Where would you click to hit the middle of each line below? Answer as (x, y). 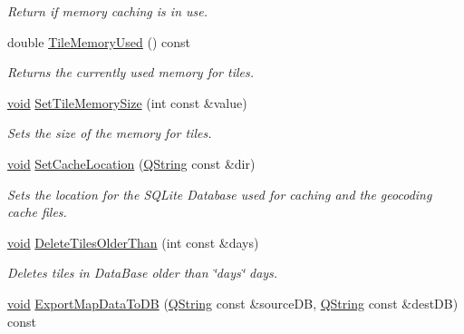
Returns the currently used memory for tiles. (131, 72)
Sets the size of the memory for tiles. (110, 133)
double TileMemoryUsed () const (99, 41)
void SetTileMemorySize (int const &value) (127, 102)
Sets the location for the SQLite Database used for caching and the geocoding (220, 194)
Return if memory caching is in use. (108, 11)
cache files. (37, 212)
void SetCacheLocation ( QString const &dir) (131, 163)
